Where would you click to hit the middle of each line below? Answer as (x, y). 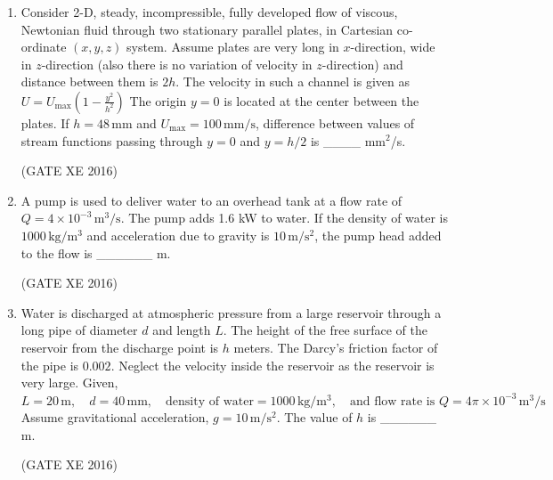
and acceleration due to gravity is (178, 235)
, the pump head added (378, 235)
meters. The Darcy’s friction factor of (336, 347)
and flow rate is (392, 401)
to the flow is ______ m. (96, 252)
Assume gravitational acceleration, (115, 417)
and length (182, 330)
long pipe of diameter (79, 330)
